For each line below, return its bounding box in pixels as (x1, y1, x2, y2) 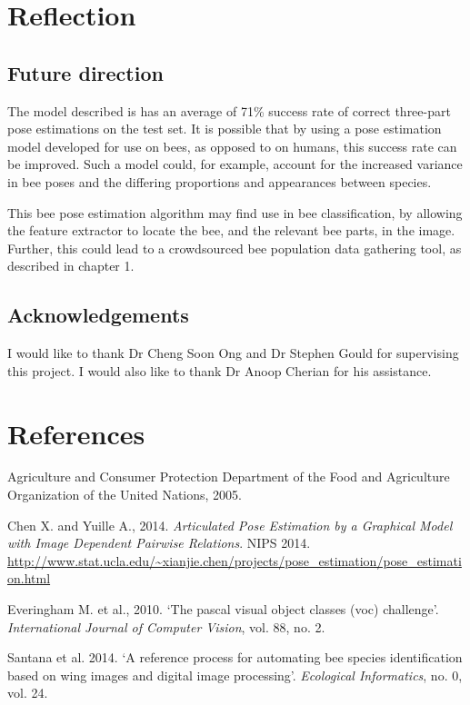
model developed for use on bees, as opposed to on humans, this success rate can (7, 136, 457, 155)
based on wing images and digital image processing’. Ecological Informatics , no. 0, (7, 665, 463, 684)
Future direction (7, 58, 164, 86)
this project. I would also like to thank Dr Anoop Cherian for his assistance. (7, 361, 432, 380)
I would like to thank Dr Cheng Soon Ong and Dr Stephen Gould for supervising (7, 343, 459, 362)
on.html (7, 569, 51, 588)
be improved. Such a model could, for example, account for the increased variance (7, 154, 463, 174)
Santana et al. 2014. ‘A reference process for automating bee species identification (7, 648, 463, 667)
